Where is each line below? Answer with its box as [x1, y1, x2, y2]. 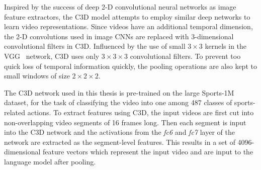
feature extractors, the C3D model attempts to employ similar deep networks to [4, 11, 250, 22]
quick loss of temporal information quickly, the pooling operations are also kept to [4, 60, 257, 71]
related [4, 107, 26, 117]
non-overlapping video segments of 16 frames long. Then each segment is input [4, 117, 246, 127]
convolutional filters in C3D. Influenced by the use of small [4, 41, 186, 51]
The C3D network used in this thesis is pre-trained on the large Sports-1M [4, 87, 234, 98]
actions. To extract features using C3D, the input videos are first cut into [27, 107, 254, 117]
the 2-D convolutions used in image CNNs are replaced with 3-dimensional [4, 31, 234, 41]
